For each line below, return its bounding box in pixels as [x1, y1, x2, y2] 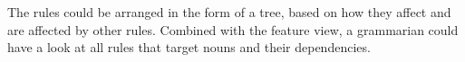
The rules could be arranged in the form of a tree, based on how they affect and [7, 3, 451, 21]
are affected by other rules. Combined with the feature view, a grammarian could [7, 20, 459, 39]
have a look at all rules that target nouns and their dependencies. [7, 38, 371, 57]
